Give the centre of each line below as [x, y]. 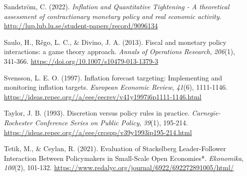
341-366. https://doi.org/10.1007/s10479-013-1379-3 [81, 61]
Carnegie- [206, 113]
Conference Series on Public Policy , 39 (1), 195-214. [111, 122]
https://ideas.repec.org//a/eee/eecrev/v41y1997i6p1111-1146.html [103, 96]
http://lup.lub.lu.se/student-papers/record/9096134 [81, 26]
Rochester [18, 122]
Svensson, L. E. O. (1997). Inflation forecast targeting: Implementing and [113, 77]
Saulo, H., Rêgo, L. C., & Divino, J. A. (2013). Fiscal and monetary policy [115, 42]
